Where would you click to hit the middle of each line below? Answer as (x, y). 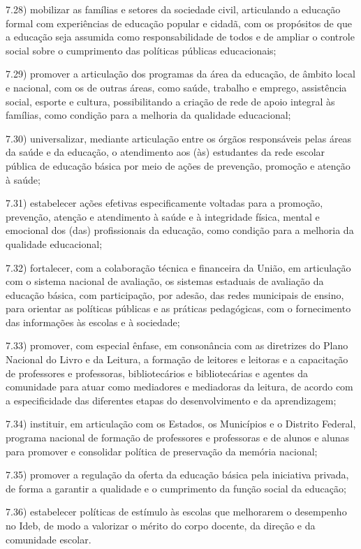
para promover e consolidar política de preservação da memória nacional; (162, 451)
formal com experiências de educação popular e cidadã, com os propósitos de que (179, 23)
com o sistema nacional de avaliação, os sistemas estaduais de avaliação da (165, 281)
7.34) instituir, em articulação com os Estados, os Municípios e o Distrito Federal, (181, 424)
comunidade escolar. (49, 539)
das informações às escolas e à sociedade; (93, 322)
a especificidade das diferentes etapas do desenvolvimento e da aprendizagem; (171, 400)
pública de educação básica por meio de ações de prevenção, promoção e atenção (178, 165)
